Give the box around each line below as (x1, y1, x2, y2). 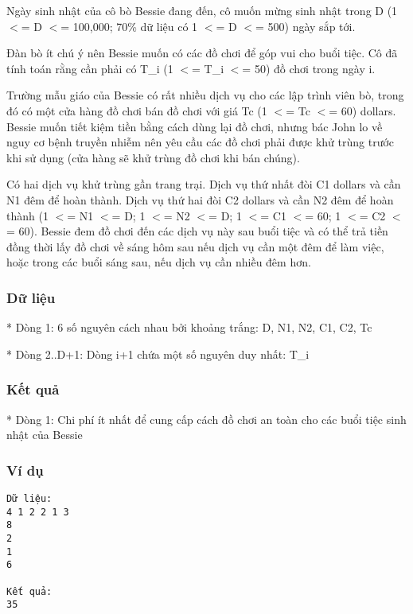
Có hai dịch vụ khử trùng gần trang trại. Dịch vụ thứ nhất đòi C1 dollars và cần (6, 176, 401, 192)
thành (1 (6, 207, 49, 223)
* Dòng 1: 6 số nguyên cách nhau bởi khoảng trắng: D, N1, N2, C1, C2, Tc (6, 319, 372, 336)
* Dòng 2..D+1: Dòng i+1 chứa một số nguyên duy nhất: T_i (6, 345, 310, 362)
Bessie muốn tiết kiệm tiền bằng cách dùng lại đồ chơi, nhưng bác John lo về (6, 118, 383, 134)
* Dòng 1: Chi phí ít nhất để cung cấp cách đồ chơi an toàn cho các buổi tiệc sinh (6, 410, 407, 427)
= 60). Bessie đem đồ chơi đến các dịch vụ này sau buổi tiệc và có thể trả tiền (6, 223, 388, 239)
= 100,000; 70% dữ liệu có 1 (60, 17, 198, 34)
